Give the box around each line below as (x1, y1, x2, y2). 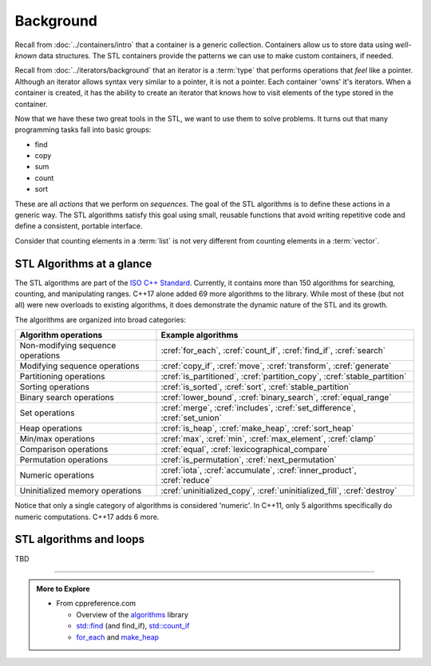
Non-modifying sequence (19, 340, 117, 351)
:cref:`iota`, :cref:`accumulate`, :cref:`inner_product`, (160, 465, 357, 476)
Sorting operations (19, 382, 90, 393)
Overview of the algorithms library (76, 609, 189, 619)
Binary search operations (19, 392, 115, 403)
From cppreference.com (56, 599, 136, 609)
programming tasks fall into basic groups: (14, 125, 152, 135)
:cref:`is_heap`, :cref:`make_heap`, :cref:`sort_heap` (160, 423, 354, 434)
